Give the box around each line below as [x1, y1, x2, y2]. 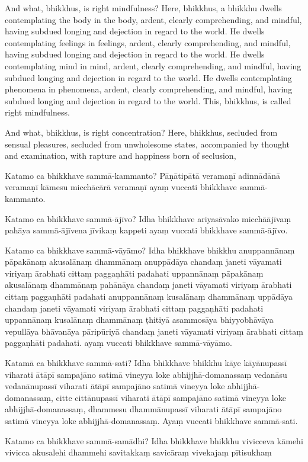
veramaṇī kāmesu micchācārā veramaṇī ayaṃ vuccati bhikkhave [5, 181, 237, 193]
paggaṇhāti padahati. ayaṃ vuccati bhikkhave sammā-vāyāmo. [5, 336, 232, 349]
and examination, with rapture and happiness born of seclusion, [5, 149, 236, 162]
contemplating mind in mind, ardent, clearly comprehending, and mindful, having [5, 59, 301, 72]
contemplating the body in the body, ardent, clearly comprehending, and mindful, [5, 13, 302, 25]
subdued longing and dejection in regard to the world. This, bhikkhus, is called [5, 94, 291, 107]
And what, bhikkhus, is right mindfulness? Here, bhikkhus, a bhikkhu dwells [5, 2, 282, 14]
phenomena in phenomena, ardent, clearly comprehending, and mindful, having [5, 83, 293, 95]
